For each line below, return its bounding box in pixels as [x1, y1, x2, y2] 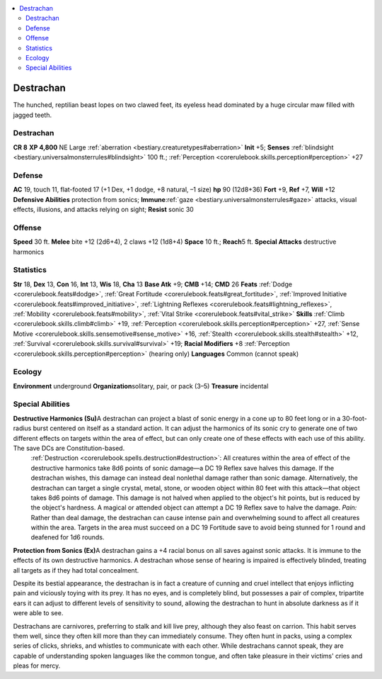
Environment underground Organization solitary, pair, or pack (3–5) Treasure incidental [13, 381, 269, 390]
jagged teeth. [13, 111, 52, 119]
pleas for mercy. [13, 661, 61, 670]
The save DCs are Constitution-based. [13, 444, 125, 452]
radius [13, 424, 32, 432]
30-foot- [342, 414, 367, 422]
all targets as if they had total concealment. [13, 566, 139, 574]
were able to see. [13, 609, 64, 617]
